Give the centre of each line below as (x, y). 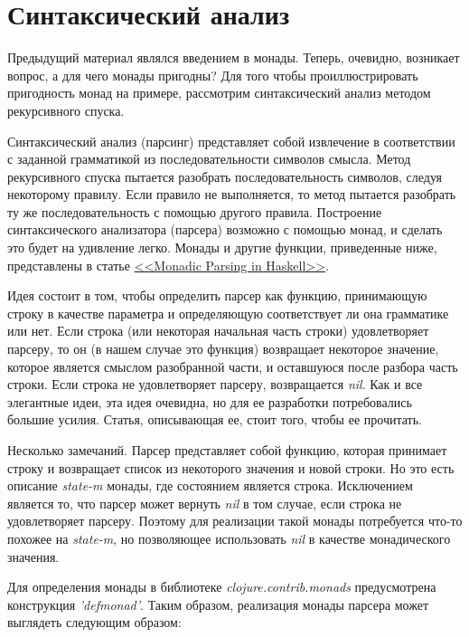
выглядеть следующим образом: (94, 622)
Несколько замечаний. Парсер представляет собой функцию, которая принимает (227, 450)
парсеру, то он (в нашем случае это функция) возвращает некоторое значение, (223, 349)
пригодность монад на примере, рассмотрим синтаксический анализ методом (219, 93)
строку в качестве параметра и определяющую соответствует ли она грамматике (228, 313)
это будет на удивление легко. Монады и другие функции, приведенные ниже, (222, 247)
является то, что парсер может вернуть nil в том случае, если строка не (205, 503)
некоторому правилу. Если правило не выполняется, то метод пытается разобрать (232, 194)
